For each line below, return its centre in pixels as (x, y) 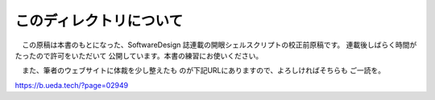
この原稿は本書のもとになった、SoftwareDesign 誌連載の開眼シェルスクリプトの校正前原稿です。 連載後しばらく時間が (219, 45)
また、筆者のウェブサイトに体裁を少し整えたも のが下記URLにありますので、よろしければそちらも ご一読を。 (203, 70)
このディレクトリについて (99, 21)
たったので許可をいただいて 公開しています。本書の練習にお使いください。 (139, 55)
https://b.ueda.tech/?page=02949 (72, 85)
